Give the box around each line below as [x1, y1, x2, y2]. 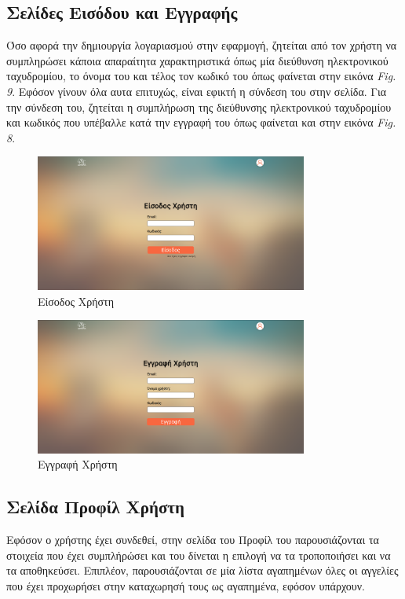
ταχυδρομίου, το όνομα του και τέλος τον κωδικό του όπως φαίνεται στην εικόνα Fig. [6, 68, 396, 84]
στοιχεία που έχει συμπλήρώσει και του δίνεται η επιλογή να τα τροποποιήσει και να [6, 546, 391, 563]
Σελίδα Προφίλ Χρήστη [6, 494, 184, 519]
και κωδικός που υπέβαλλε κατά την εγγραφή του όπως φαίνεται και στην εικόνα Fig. [6, 114, 396, 130]
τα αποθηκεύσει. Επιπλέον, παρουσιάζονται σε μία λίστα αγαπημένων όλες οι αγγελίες [6, 562, 399, 579]
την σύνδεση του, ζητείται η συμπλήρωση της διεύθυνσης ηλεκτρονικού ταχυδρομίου [6, 98, 392, 115]
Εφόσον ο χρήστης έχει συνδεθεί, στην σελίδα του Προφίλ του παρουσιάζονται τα [6, 531, 379, 548]
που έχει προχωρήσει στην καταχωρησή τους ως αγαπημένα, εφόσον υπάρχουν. [6, 577, 365, 593]
